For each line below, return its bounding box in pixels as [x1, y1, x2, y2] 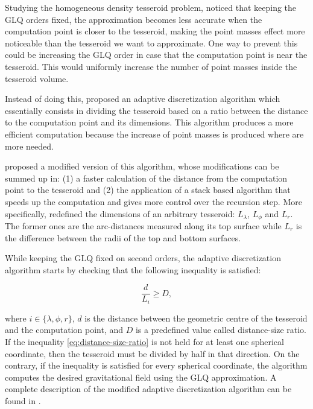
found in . [5, 395, 41, 407]
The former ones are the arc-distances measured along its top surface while [5, 219, 282, 232]
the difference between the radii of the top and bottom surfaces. [5, 231, 241, 244]
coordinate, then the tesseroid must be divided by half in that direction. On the [5, 347, 300, 360]
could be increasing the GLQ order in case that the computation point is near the [5, 48, 308, 61]
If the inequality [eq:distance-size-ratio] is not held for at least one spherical [5, 335, 284, 348]
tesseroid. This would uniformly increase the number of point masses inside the [5, 60, 297, 72]
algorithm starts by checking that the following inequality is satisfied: [5, 263, 261, 276]
